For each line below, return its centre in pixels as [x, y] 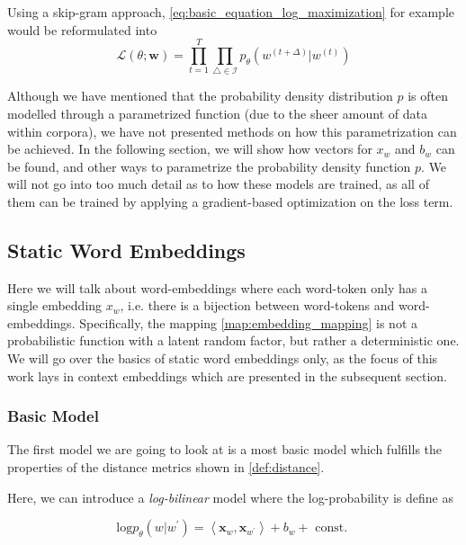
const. [332, 528]
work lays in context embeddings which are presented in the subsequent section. [227, 375]
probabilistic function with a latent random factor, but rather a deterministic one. [233, 340]
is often [428, 96]
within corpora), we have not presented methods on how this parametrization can [232, 131]
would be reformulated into [82, 29]
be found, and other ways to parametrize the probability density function [209, 166]
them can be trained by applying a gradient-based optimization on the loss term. [230, 201]
